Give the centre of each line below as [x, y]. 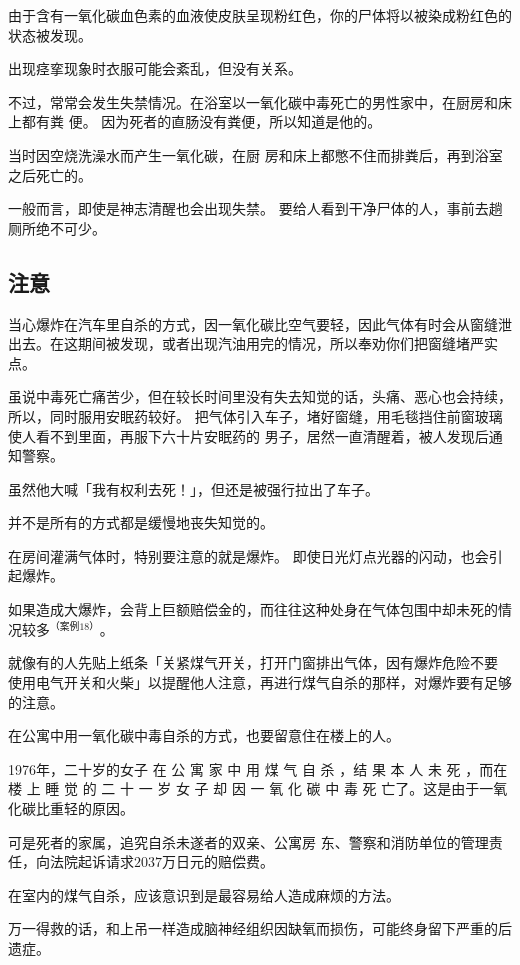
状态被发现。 [50, 34]
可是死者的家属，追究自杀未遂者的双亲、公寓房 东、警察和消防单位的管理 [248, 841]
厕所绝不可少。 [57, 227]
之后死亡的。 [50, 174]
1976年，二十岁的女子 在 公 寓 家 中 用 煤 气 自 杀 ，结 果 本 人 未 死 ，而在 [258, 768]
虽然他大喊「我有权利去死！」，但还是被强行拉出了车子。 [193, 488]
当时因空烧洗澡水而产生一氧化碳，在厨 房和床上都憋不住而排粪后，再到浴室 [255, 154]
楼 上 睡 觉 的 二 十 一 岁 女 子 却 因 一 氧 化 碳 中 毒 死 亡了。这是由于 [244, 788]
